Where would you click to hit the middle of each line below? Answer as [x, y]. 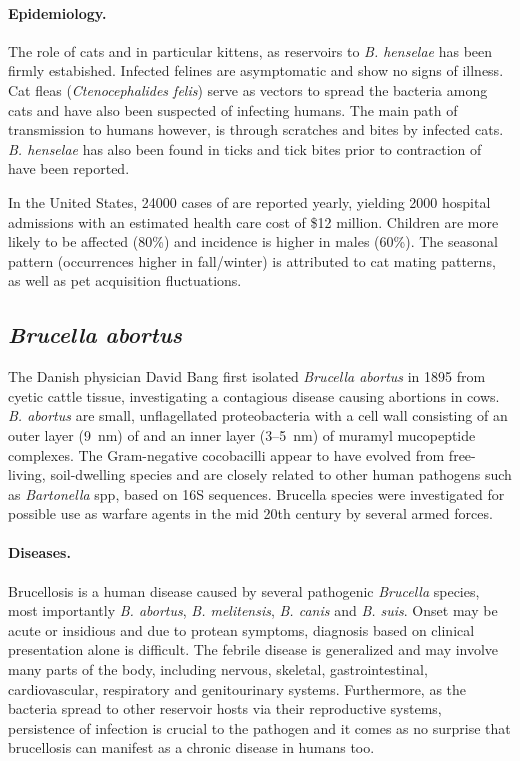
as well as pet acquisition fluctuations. [125, 280]
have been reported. [69, 168]
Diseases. [39, 552]
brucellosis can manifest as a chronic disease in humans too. [191, 747]
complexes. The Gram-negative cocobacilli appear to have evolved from [226, 454]
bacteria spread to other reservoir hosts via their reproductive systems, [225, 708]
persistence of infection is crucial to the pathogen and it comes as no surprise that [259, 727]
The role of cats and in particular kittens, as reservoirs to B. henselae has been [250, 50]
